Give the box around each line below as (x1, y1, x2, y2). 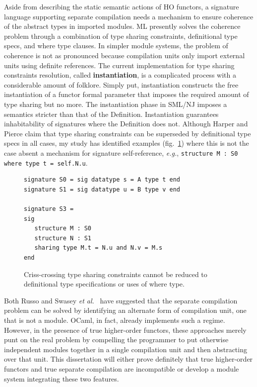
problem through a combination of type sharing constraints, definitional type (4, 30, 238, 41)
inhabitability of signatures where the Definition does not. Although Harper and (4, 118, 248, 129)
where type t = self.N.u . (4, 157, 88, 168)
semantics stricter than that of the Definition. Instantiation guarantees (4, 108, 219, 119)
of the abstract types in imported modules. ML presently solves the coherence (4, 21, 241, 31)
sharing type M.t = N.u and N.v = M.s (34, 244, 163, 252)
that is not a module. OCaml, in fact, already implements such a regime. (4, 314, 225, 325)
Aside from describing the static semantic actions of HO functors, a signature (4, 1, 239, 11)
